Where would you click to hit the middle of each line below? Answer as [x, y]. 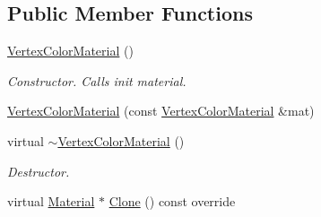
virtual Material [51, 201]
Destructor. [39, 171]
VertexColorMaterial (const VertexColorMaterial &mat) [161, 111]
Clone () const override [172, 201]
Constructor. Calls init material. [97, 80]
